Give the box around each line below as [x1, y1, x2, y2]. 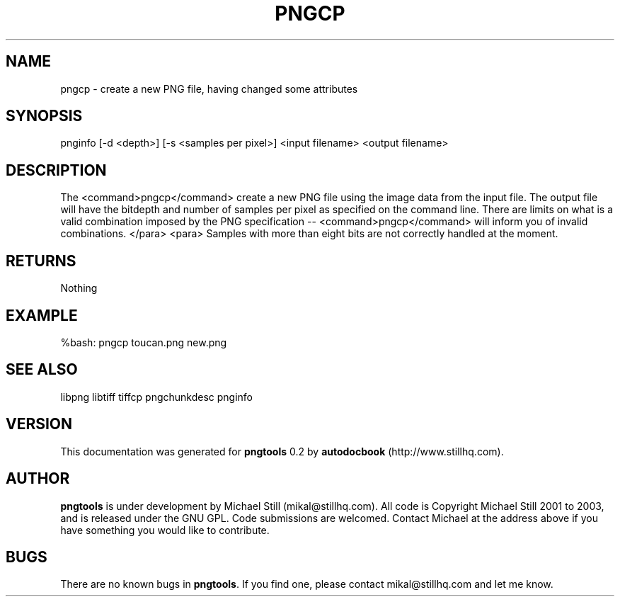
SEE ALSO [6, 360, 78, 379]
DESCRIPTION [6, 161, 107, 179]
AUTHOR [6, 470, 70, 488]
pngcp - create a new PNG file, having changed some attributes [60, 82, 358, 95]
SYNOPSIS [6, 107, 83, 125]
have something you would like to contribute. [60, 523, 270, 536]
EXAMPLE [6, 306, 78, 324]
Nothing [60, 282, 98, 295]
